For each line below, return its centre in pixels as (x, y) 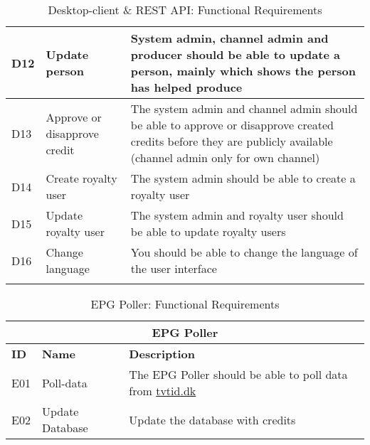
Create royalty (81, 178)
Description (162, 354)
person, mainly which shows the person (243, 71)
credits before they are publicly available (232, 141)
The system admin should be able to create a (243, 178)
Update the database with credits (212, 419)
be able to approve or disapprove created (232, 125)
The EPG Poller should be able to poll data (238, 374)
